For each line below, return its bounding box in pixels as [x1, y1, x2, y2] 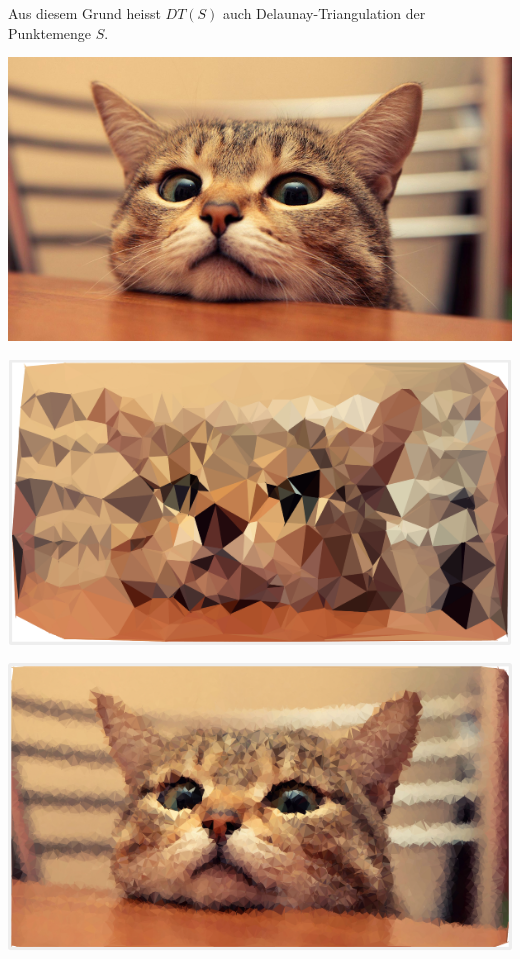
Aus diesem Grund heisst [8, 3, 161, 23]
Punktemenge [8, 22, 92, 43]
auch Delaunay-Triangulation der [223, 3, 426, 23]
